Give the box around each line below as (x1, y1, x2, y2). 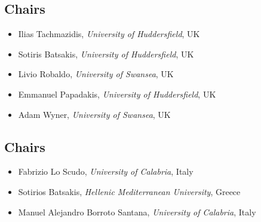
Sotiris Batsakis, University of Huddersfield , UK (18, 47, 194, 60)
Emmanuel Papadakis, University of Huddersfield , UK (18, 87, 216, 100)
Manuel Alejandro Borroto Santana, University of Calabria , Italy (18, 205, 256, 218)
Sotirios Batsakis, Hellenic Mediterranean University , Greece (18, 185, 241, 197)
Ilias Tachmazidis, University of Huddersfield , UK (18, 28, 200, 40)
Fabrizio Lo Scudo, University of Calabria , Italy (18, 165, 194, 178)
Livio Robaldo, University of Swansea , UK (18, 68, 174, 80)
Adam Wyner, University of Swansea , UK (18, 108, 171, 120)
